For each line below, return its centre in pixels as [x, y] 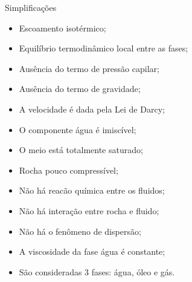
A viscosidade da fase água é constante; [92, 251]
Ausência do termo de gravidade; [80, 89]
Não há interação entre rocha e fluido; [89, 210]
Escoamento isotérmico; [62, 28]
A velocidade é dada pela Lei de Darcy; [92, 109]
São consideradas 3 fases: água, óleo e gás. [97, 271]
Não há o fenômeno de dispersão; [80, 231]
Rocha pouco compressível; [69, 170]
